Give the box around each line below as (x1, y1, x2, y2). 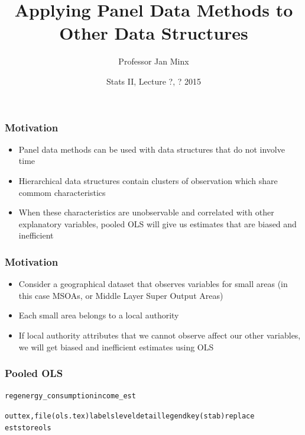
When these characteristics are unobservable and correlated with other (18, 206, 274, 218)
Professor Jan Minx (118, 55, 189, 67)
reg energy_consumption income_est (5, 392, 136, 401)
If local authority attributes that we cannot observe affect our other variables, (18, 328, 301, 341)
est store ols (5, 423, 51, 432)
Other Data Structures (59, 21, 248, 45)
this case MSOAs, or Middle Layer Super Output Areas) (18, 289, 223, 301)
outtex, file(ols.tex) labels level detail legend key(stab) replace (5, 412, 255, 421)
